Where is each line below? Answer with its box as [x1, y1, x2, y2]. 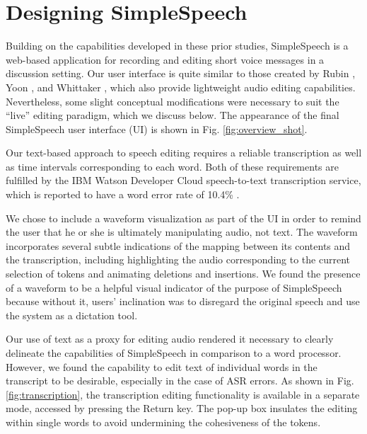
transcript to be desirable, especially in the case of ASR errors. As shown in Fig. [6, 373, 354, 388]
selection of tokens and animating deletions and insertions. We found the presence [6, 266, 361, 281]
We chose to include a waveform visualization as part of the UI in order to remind [6, 210, 361, 225]
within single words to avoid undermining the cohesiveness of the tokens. [6, 414, 321, 429]
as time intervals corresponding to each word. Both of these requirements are [6, 159, 339, 173]
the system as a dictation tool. [6, 307, 138, 322]
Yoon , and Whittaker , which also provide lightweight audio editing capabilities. [6, 79, 356, 94]
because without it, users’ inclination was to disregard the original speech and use [6, 294, 360, 309]
